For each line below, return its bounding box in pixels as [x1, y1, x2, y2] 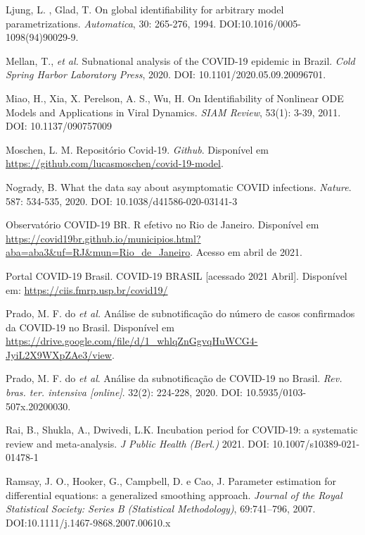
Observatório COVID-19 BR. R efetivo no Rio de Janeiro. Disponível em [6, 217, 319, 232]
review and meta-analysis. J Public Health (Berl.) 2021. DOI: [6, 436, 269, 450]
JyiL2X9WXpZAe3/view [6, 347, 112, 362]
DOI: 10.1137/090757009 [6, 118, 113, 133]
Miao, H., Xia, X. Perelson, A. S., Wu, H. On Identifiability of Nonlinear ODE [6, 90, 344, 105]
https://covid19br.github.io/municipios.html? [6, 230, 201, 245]
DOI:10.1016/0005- [219, 16, 301, 30]
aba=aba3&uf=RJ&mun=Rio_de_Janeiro [6, 245, 191, 259]
